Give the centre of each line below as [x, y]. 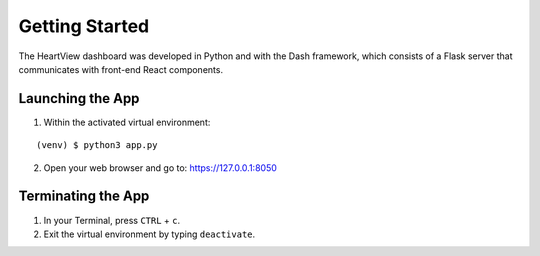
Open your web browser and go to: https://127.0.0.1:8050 [160, 167]
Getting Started [84, 26]
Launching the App [79, 98]
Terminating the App [84, 196]
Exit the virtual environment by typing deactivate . [149, 234]
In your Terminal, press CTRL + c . [112, 220]
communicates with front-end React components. [121, 69]
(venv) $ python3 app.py [97, 145]
